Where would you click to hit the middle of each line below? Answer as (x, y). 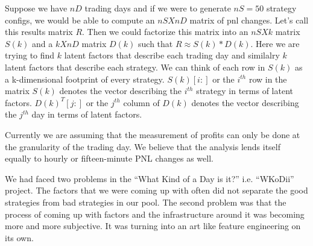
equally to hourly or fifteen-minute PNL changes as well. (109, 158)
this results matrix (39, 32)
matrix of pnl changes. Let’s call (249, 20)
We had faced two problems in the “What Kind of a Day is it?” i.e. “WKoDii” (150, 178)
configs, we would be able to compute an (80, 20)
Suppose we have (36, 8)
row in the (268, 79)
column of (141, 102)
